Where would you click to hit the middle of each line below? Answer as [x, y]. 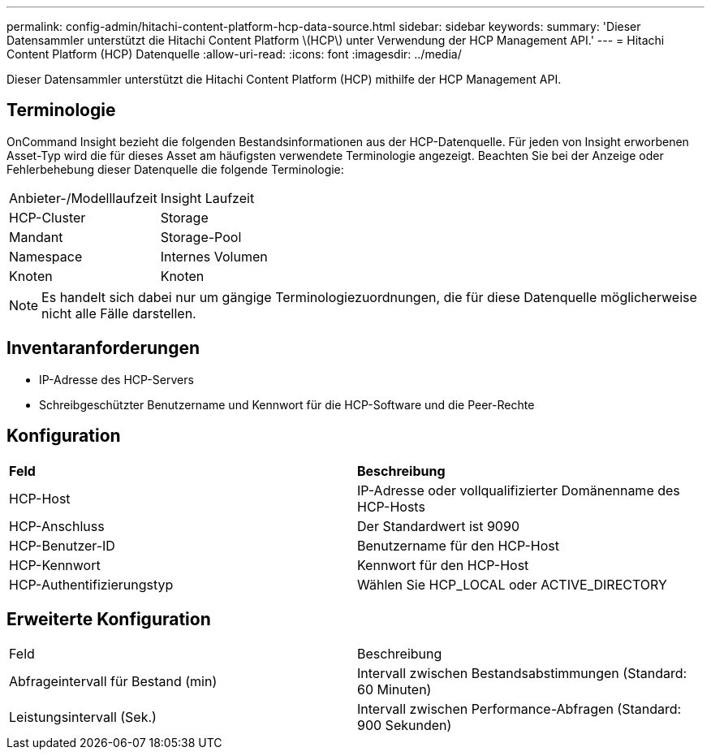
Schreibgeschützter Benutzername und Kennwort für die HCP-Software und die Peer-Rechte [287, 404]
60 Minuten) [394, 690]
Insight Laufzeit [207, 198]
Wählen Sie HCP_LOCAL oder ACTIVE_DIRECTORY [512, 584]
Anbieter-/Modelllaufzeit [83, 198]
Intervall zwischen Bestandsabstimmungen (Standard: [522, 674]
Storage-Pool [201, 237]
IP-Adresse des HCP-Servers [116, 379]
